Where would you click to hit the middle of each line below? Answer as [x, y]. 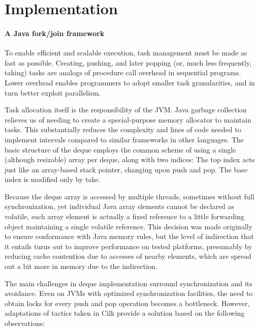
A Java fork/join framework [55, 33]
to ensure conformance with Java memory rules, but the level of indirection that [129, 236]
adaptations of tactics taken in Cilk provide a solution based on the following [125, 313]
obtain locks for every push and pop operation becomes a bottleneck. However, [127, 303]
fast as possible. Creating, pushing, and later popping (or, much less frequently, [128, 62]
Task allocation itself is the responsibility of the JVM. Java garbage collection [126, 110]
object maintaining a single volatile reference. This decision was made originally [129, 226]
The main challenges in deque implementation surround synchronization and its [128, 283]
